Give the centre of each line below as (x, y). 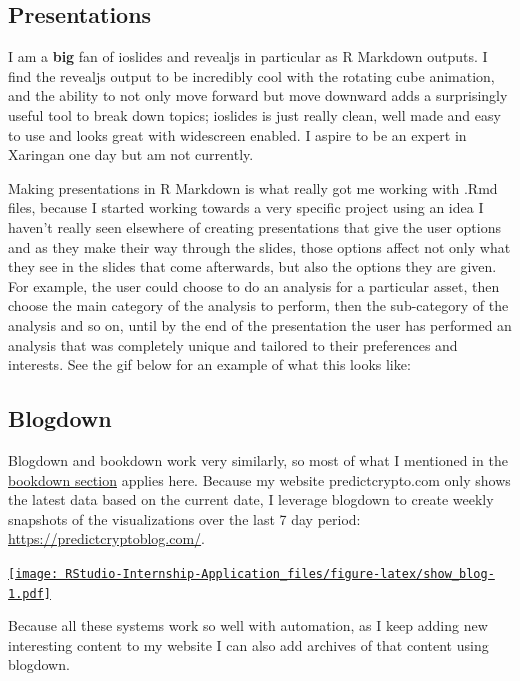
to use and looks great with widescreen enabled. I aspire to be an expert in (237, 134)
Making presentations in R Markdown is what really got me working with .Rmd (253, 187)
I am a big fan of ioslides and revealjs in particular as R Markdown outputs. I (248, 56)
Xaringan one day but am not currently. (131, 154)
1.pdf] (29, 593)
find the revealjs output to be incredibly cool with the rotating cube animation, (251, 75)
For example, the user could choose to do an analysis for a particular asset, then (254, 285)
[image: (33, 573)
